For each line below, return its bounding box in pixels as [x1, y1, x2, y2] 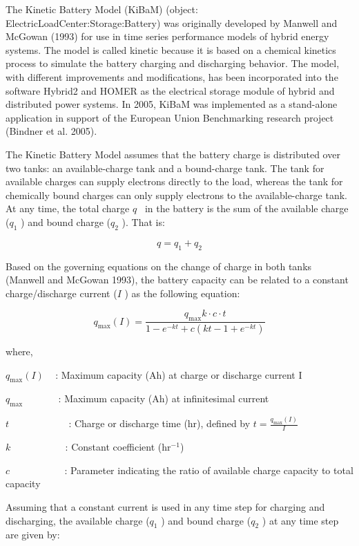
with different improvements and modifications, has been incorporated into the [6, 69, 338, 84]
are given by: [6, 527, 60, 542]
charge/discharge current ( [6, 285, 117, 300]
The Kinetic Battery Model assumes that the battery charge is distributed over [6, 147, 340, 161]
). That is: [122, 214, 165, 229]
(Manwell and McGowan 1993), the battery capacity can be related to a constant [6, 272, 349, 287]
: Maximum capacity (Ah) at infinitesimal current [58, 391, 269, 406]
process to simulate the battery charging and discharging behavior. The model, [6, 56, 340, 70]
